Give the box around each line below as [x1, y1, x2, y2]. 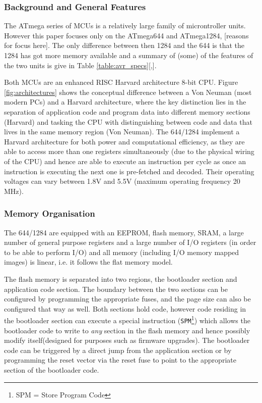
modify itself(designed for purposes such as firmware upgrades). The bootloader [4, 335, 250, 345]
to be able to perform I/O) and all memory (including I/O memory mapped [4, 246, 239, 257]
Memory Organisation [4, 207, 95, 220]
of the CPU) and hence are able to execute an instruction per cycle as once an [4, 156, 246, 166]
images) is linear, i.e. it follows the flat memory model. [4, 257, 173, 267]
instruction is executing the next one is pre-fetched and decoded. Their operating [4, 166, 254, 176]
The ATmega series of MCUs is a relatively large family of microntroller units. [4, 20, 246, 31]
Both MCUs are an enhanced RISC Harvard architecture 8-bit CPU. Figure [4, 77, 238, 87]
